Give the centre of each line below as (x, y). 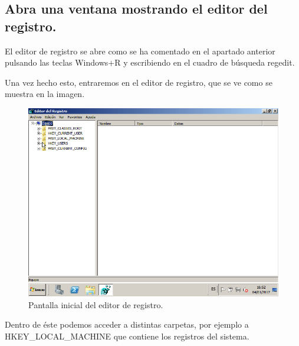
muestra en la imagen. (45, 94)
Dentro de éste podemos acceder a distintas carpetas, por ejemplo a (127, 324)
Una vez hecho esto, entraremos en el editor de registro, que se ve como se (139, 82)
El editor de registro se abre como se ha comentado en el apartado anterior (140, 51)
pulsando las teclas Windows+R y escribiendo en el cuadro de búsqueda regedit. (150, 62)
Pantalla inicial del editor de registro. (96, 304)
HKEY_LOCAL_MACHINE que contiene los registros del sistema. (127, 336)
